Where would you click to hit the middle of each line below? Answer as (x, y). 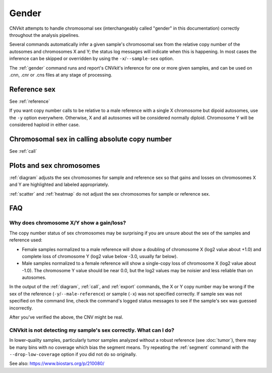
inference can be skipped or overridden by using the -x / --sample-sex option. (92, 58)
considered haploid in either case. (45, 125)
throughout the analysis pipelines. (45, 35)
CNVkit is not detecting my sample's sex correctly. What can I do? (92, 330)
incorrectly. (21, 308)
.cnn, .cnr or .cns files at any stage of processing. (61, 75)
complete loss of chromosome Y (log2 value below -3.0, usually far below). (100, 256)
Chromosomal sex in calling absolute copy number (91, 139)
